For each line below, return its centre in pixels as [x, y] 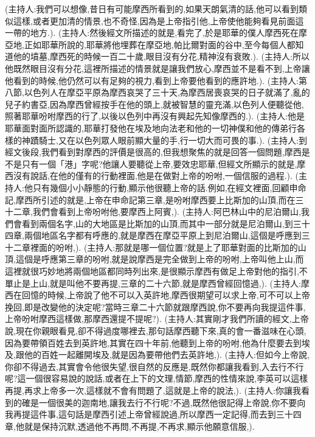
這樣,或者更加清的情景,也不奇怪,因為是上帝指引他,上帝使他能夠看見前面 [154, 20]
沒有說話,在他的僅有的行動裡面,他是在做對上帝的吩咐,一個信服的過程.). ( [156, 176]
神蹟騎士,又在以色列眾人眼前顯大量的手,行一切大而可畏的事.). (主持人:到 [164, 140]
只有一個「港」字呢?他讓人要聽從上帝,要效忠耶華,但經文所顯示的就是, [159, 163]
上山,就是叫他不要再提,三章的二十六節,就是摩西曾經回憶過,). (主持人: [165, 283]
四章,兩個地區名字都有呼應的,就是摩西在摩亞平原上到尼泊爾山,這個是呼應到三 [157, 235]
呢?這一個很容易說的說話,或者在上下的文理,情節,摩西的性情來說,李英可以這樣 [157, 378]
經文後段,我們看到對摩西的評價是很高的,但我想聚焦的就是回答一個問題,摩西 [153, 152]
